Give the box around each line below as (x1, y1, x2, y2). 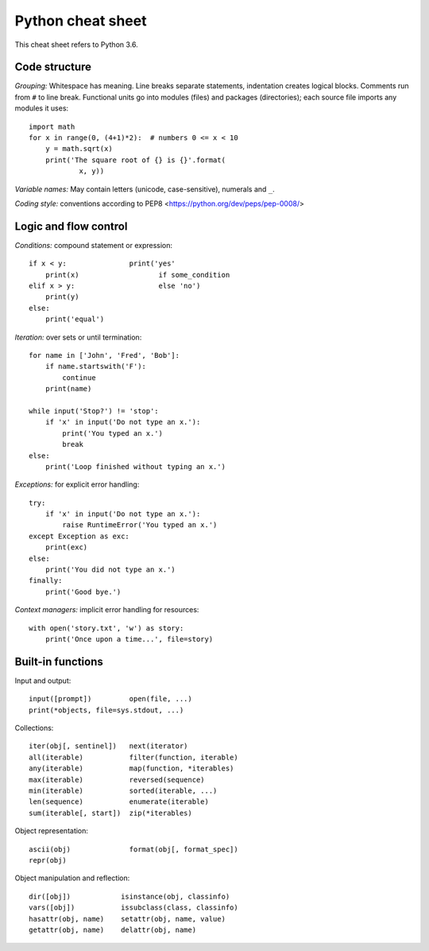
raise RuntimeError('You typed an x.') (62, 521, 218, 530)
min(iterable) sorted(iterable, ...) (29, 786, 218, 795)
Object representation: (14, 826, 89, 836)
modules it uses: (14, 103, 69, 113)
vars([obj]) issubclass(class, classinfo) (29, 903, 238, 912)
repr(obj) (29, 856, 67, 864)
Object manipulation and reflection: (14, 873, 130, 883)
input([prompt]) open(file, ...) (29, 694, 192, 704)
